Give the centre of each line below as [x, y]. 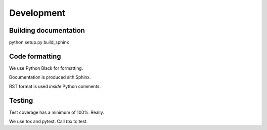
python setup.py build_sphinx [39, 43]
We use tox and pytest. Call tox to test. [48, 122]
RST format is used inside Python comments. [55, 86]
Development [37, 13]
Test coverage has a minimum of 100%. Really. [57, 112]
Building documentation [47, 30]
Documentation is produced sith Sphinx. [50, 77]
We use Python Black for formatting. [46, 68]
